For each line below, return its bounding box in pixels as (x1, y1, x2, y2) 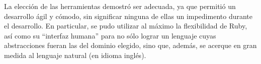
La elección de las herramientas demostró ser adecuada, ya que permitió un (4, 1, 236, 11)
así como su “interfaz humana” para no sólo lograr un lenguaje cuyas (4, 30, 216, 40)
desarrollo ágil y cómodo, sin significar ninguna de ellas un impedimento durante (4, 10, 253, 21)
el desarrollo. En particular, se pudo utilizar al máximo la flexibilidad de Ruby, (4, 20, 247, 31)
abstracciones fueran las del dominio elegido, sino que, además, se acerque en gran (4, 40, 257, 50)
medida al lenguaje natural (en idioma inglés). (4, 49, 146, 60)
